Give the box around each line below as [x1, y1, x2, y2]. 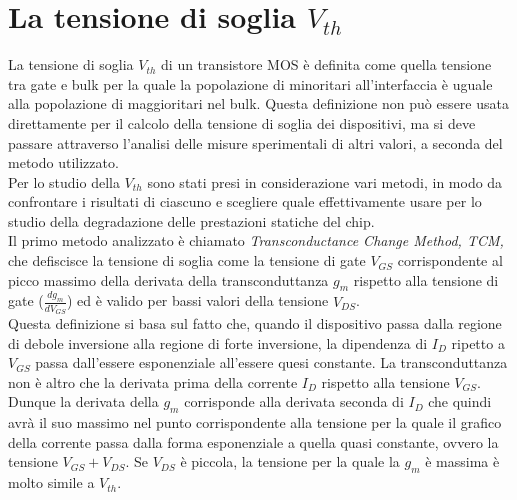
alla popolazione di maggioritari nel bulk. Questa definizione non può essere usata [8, 93, 509, 114]
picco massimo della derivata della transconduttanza [8, 269, 329, 290]
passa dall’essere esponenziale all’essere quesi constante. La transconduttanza [35, 352, 508, 373]
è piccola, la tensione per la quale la [180, 451, 400, 472]
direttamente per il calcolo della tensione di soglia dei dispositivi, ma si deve [8, 112, 476, 133]
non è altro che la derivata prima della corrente [8, 371, 298, 392]
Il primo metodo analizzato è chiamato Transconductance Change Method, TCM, [8, 230, 504, 251]
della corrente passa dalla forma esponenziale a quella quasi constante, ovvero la [8, 431, 499, 452]
